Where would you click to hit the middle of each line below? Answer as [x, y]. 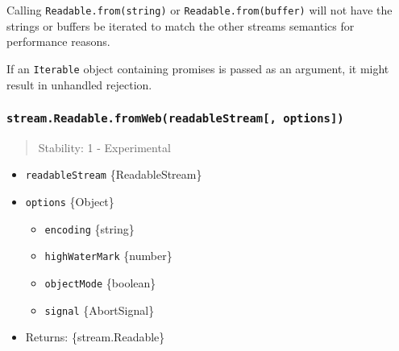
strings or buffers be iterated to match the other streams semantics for [181, 25]
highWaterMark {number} [108, 256]
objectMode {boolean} [100, 283]
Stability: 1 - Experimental [104, 147]
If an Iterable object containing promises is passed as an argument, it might [198, 68]
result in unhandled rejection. [79, 84]
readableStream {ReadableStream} [114, 174]
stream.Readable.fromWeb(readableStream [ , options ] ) [175, 119]
